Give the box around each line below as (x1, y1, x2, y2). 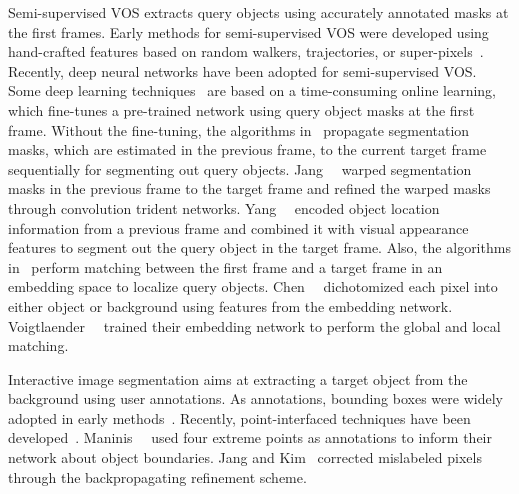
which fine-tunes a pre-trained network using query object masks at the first (8, 99, 475, 120)
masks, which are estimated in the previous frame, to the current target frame (8, 139, 487, 160)
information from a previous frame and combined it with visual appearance (8, 217, 469, 238)
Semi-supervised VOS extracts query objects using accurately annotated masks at (8, 2, 509, 22)
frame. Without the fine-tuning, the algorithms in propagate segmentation (8, 119, 470, 140)
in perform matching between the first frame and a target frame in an (8, 256, 443, 277)
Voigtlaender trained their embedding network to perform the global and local (8, 315, 501, 336)
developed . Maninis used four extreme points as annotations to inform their (8, 427, 492, 448)
